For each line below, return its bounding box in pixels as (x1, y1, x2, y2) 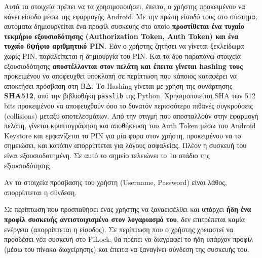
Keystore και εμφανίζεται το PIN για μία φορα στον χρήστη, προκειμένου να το (4, 130, 241, 140)
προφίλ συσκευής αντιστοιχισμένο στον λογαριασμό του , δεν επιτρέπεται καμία (4, 213, 245, 224)
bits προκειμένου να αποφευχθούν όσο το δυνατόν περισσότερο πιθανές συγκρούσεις (4, 100, 253, 110)
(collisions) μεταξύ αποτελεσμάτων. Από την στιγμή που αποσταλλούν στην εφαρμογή (4, 110, 258, 121)
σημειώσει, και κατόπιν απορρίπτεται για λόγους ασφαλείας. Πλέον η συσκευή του (4, 140, 247, 151)
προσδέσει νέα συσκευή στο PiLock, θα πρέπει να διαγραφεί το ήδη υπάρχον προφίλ (4, 234, 253, 244)
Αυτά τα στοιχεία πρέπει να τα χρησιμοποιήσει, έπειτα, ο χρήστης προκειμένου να (4, 1, 245, 11)
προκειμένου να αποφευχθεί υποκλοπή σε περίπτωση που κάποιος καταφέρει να (4, 70, 237, 81)
